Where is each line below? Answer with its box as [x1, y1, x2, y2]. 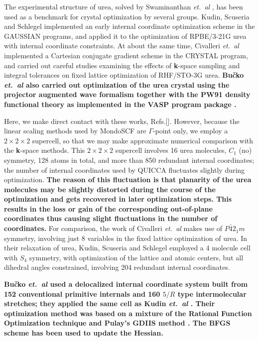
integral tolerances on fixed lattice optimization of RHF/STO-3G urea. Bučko [4, 70, 244, 80]
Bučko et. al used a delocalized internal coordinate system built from [4, 279, 248, 289]
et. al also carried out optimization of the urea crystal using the [4, 79, 230, 90]
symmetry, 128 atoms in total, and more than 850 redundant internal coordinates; [4, 154, 255, 165]
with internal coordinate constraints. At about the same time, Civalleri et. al [4, 40, 239, 51]
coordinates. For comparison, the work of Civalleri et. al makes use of [4, 223, 223, 233]
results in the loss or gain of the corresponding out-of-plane [4, 203, 213, 214]
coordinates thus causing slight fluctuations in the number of [4, 213, 218, 224]
